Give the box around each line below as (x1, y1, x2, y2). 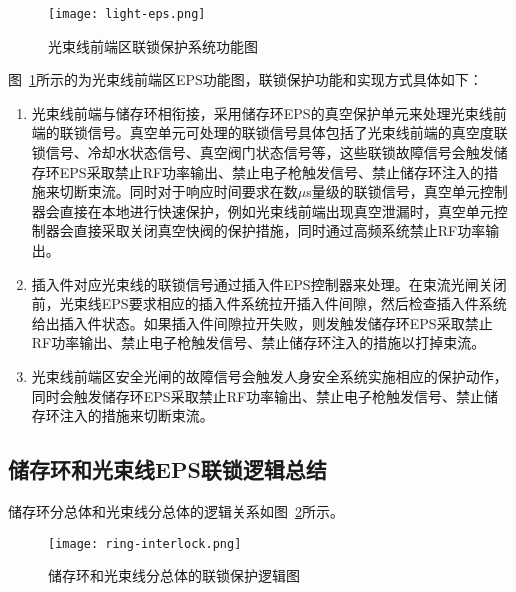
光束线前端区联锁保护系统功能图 (48, 35, 258, 56)
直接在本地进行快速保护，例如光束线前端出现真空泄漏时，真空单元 (59, 200, 494, 221)
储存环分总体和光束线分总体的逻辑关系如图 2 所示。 (8, 500, 344, 521)
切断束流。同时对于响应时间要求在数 (59, 181, 298, 202)
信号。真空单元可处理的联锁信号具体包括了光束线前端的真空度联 (87, 122, 508, 143)
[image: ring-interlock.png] (48, 536, 242, 551)
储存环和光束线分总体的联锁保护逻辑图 (48, 565, 300, 586)
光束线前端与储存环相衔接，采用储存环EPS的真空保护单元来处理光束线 (31, 102, 493, 123)
